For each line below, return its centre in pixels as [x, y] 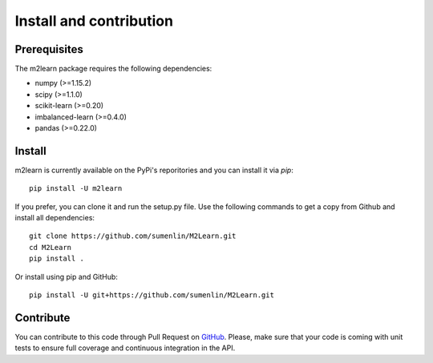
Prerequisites [49, 49]
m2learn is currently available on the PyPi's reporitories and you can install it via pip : [154, 170]
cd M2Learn [51, 247]
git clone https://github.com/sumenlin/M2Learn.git [133, 236]
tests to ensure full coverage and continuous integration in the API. [125, 348]
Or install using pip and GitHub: [66, 276]
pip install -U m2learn [76, 189]
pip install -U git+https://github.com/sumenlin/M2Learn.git [152, 295]
